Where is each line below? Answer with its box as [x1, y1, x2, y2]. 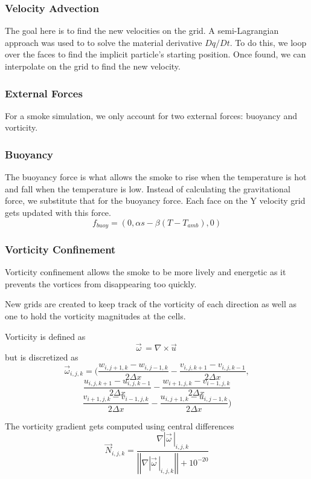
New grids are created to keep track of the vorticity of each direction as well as [5, 298, 297, 310]
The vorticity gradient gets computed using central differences [5, 419, 234, 432]
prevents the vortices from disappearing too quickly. [5, 277, 197, 290]
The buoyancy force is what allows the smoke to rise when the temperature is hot [5, 171, 307, 183]
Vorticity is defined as [5, 330, 86, 342]
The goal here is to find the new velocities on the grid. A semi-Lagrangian [5, 24, 279, 37]
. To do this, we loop [229, 36, 307, 48]
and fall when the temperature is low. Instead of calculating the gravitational [5, 182, 290, 195]
